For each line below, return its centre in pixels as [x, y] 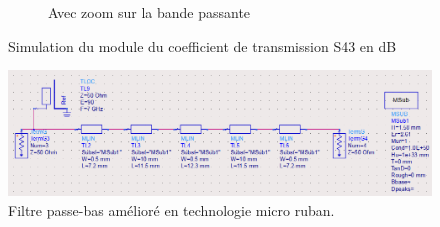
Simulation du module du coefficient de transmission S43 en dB [202, 45]
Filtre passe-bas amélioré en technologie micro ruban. [171, 209]
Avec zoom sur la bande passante [149, 12]
